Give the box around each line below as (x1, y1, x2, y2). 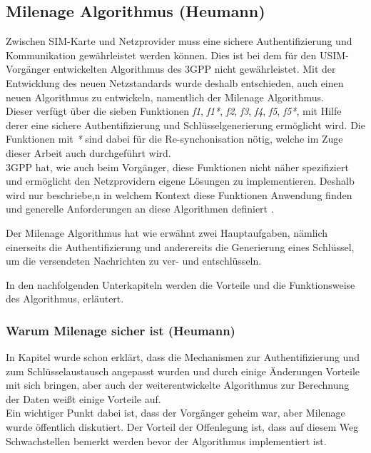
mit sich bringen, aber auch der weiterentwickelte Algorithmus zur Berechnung (6, 377, 350, 392)
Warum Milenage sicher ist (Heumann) (6, 321, 235, 339)
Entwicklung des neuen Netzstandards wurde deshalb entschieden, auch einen (6, 75, 344, 90)
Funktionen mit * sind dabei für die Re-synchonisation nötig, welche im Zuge (6, 131, 343, 146)
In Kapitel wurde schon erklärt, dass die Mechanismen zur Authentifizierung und (6, 350, 360, 365)
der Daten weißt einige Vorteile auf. (6, 391, 161, 406)
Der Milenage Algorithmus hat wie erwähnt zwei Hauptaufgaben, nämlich (6, 225, 328, 240)
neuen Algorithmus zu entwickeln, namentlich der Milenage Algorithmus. (6, 89, 324, 104)
